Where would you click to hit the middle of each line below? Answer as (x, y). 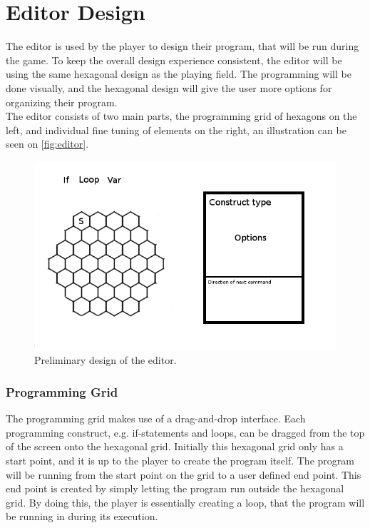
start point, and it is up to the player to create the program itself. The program (180, 461)
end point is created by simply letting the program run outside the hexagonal (175, 488)
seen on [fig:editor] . (47, 144)
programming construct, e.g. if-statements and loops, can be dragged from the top (185, 432)
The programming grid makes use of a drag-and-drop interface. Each (156, 418)
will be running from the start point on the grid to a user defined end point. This (184, 474)
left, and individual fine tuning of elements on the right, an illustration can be (176, 130)
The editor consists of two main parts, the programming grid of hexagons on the (181, 116)
